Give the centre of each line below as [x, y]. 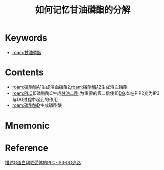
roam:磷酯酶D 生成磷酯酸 [37, 105]
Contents [25, 73]
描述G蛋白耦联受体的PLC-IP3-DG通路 [43, 162]
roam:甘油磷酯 [27, 52]
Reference [27, 148]
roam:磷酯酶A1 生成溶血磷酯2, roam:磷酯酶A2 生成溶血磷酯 [70, 87]
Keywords [26, 38]
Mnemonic [28, 126]
